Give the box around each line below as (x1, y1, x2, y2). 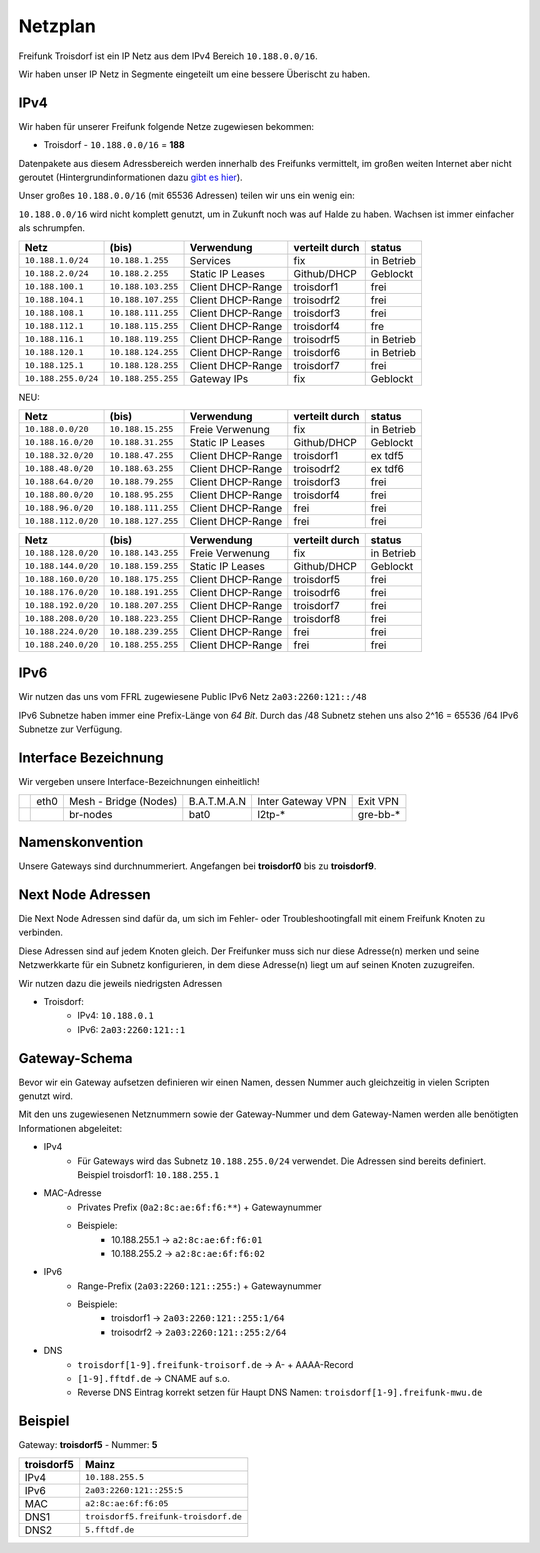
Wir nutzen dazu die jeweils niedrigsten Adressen (18, 977, 223, 989)
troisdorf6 (293, 345, 341, 359)
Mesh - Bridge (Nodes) (68, 794, 178, 808)
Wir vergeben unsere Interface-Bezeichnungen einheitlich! (18, 776, 260, 788)
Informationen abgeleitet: (18, 1122, 123, 1134)
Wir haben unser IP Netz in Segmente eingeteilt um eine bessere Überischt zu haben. (18, 68, 371, 80)
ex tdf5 (370, 448, 404, 462)
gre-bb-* (357, 807, 401, 821)
